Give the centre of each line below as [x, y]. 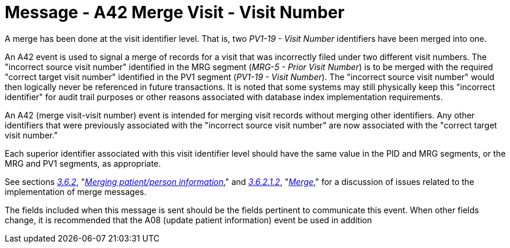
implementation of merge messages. [76, 191]
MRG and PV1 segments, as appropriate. [83, 163]
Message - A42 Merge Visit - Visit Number [175, 12]
